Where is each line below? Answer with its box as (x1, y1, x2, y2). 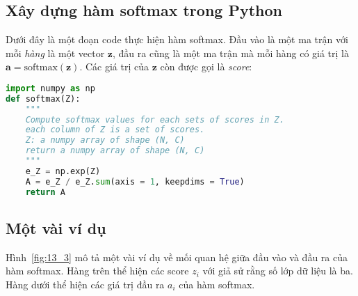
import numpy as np (6, 83, 95, 93)
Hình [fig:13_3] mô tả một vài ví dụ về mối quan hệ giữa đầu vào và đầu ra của (6, 249, 348, 264)
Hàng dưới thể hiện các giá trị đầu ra (6, 277, 165, 291)
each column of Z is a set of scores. (25, 125, 205, 135)
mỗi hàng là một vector (6, 45, 105, 60)
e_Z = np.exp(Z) (25, 166, 101, 176)
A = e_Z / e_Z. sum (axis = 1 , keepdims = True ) (25, 176, 245, 187)
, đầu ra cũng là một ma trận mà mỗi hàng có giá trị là (113, 45, 350, 60)
